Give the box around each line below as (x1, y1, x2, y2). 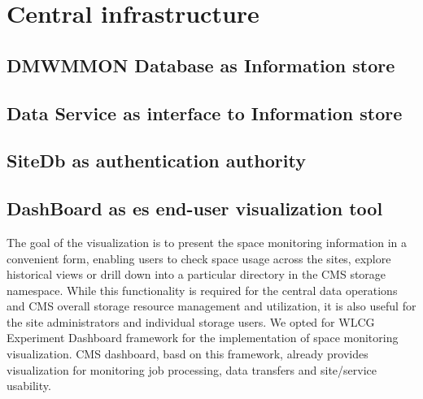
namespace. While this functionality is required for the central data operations (7, 281, 398, 298)
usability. (7, 377, 51, 394)
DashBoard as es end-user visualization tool (7, 196, 383, 221)
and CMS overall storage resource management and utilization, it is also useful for (7, 297, 416, 314)
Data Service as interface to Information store (7, 100, 403, 125)
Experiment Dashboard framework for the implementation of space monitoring (7, 329, 399, 346)
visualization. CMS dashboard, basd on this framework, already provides (7, 345, 368, 362)
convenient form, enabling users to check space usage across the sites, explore (7, 249, 391, 267)
